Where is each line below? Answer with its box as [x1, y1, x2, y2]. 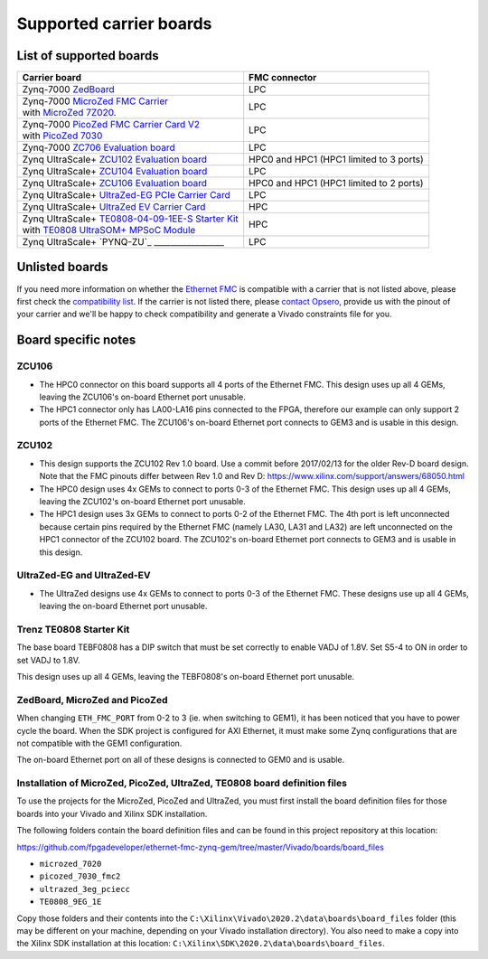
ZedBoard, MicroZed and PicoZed [16, 693, 168, 706]
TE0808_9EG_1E [39, 897, 102, 907]
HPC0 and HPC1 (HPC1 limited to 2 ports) [249, 177, 424, 190]
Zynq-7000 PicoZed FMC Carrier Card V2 [22, 118, 201, 131]
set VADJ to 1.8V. [16, 654, 80, 665]
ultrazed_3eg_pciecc [39, 884, 131, 894]
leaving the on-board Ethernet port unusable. [39, 601, 208, 612]
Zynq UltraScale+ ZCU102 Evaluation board [22, 154, 208, 166]
